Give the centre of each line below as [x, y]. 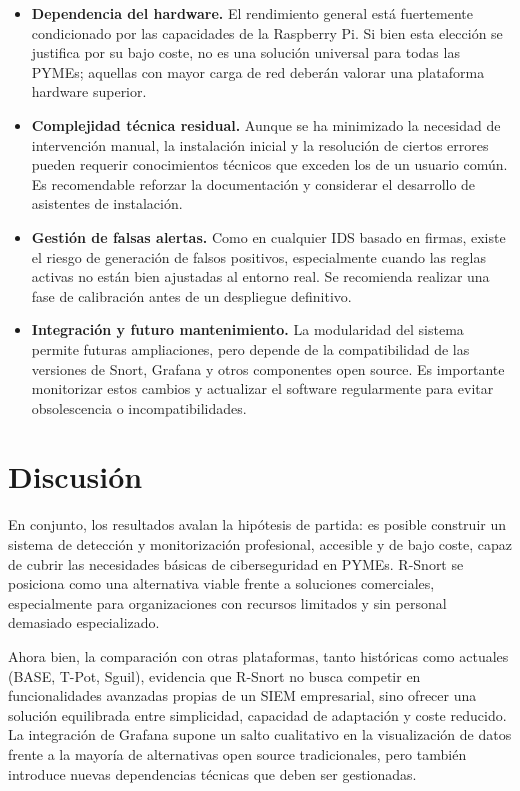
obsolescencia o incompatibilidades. [139, 407]
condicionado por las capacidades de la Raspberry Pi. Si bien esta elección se [267, 32]
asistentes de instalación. [107, 203]
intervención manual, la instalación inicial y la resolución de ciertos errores [260, 144]
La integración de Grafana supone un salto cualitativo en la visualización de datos [260, 734]
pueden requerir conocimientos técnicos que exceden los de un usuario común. [269, 164]
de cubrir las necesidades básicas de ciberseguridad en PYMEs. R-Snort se [236, 563]
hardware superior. [89, 91]
